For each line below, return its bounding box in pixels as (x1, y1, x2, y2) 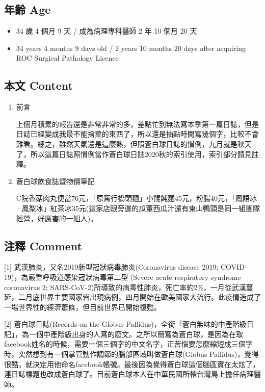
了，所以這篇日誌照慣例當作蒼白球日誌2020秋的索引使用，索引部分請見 (16, 148, 252, 159)
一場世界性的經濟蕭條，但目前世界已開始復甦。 (4, 301, 161, 312)
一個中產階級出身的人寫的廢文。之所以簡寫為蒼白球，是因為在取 (29, 328, 243, 339)
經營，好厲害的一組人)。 (16, 213, 98, 223)
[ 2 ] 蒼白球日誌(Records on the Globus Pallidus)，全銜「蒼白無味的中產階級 (4, 319, 247, 329)
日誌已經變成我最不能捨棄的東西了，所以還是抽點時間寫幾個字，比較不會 (16, 128, 259, 139)
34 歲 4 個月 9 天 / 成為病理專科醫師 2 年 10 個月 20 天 (16, 25, 197, 36)
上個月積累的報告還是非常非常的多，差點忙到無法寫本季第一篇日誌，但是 (16, 118, 259, 129)
